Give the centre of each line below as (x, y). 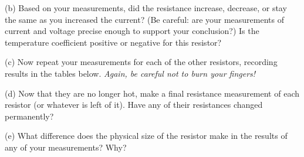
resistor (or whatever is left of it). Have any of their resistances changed (134, 105)
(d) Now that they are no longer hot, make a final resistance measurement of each (152, 93)
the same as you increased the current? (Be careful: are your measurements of (144, 19)
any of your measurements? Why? (66, 147)
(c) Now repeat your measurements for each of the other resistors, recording (141, 62)
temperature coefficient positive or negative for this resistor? (113, 42)
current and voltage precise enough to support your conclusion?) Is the (132, 31)
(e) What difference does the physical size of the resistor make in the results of (146, 136)
